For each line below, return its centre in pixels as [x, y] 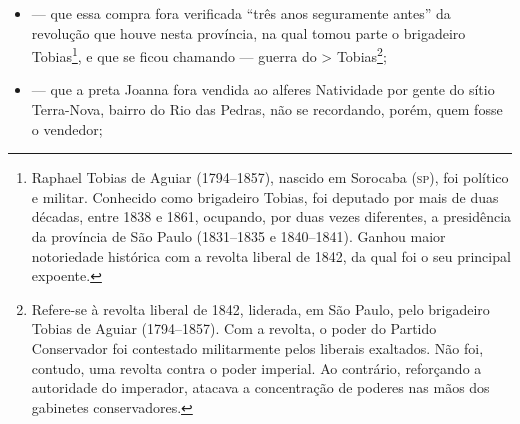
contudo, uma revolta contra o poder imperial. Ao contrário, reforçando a [256, 367]
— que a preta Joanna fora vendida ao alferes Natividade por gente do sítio [263, 89]
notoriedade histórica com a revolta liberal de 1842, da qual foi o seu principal [271, 255]
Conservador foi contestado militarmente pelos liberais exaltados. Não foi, [257, 347]
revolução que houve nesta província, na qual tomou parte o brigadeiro [248, 32]
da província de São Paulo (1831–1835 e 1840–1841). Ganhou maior [238, 236]
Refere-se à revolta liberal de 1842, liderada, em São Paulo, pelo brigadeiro [260, 308]
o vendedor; [67, 128]
